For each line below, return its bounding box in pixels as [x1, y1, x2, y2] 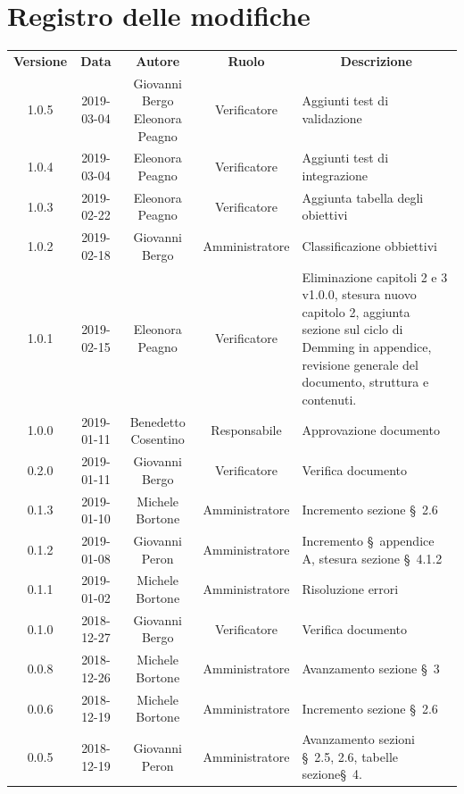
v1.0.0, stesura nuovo [302, 285, 417, 304]
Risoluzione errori [302, 580, 399, 598]
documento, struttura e [302, 372, 429, 391]
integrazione [302, 165, 369, 184]
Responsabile [211, 421, 282, 439]
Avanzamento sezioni [302, 730, 415, 748]
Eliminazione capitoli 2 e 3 [302, 267, 448, 286]
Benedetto [129, 412, 186, 430]
